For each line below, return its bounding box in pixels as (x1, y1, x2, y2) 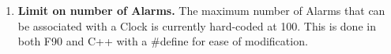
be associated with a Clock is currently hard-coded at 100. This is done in (17, 17, 376, 34)
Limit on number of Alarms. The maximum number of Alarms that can (17, 2, 385, 18)
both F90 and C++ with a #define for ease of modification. (17, 33, 308, 49)
